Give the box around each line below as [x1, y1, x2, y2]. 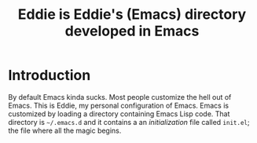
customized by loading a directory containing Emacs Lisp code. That [8, 108, 230, 119]
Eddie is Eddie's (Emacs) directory [17, 5, 247, 24]
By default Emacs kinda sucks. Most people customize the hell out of [8, 92, 232, 101]
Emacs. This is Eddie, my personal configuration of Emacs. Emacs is [8, 101, 229, 110]
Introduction [8, 67, 91, 84]
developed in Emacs [64, 22, 200, 40]
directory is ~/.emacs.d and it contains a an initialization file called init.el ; [8, 117, 250, 126]
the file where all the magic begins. [8, 126, 122, 135]
